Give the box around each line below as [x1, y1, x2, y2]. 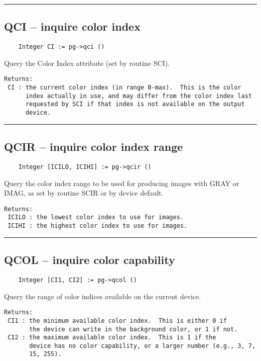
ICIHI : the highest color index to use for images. [8, 222, 188, 230]
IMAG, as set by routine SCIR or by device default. [4, 188, 164, 198]
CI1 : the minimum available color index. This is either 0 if [8, 317, 227, 324]
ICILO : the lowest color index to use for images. [8, 214, 184, 221]
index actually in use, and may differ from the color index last [25, 92, 252, 100]
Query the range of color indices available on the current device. [4, 291, 201, 301]
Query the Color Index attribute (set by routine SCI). [4, 57, 170, 68]
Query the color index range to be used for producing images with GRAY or [4, 177, 239, 188]
